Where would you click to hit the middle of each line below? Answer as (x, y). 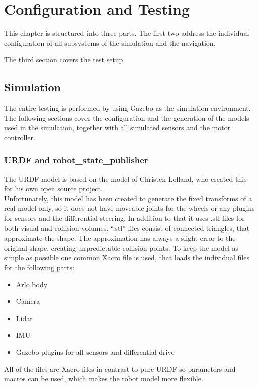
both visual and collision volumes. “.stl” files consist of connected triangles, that (127, 228)
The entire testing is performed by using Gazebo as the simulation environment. (127, 108)
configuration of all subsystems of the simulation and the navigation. (110, 43)
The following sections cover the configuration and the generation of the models (127, 118)
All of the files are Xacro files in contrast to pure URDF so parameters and (120, 369)
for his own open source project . (53, 188)
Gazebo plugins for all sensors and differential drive (95, 352)
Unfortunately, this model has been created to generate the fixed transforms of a (128, 198)
